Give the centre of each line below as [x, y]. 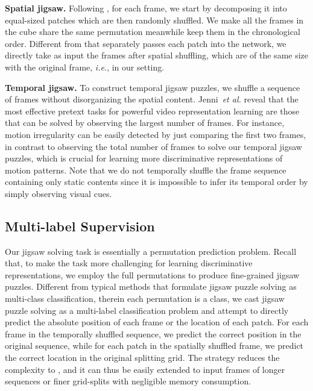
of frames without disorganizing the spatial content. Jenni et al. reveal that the [152, 99]
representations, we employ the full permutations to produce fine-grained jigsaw [152, 274]
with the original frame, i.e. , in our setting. [85, 67]
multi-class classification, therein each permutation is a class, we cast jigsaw [145, 299]
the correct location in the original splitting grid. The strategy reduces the [142, 358]
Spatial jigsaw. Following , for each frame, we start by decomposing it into [146, 8]
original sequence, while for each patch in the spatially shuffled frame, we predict [154, 346]
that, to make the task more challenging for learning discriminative [129, 263]
